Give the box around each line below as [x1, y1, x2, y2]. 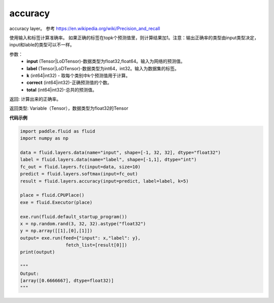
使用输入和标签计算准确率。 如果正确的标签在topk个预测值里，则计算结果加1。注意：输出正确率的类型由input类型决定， [9, 35, 259, 41]
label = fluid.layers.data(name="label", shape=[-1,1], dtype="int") [20, 157, 197, 163]
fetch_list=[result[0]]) [65, 242, 127, 248]
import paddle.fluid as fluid [20, 128, 95, 134]
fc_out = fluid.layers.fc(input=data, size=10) [20, 164, 141, 170]
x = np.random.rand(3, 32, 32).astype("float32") [20, 221, 146, 226]
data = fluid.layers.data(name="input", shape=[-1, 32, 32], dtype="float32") [20, 150, 221, 155]
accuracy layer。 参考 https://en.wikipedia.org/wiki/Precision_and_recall [9, 25, 160, 32]
